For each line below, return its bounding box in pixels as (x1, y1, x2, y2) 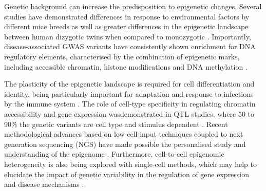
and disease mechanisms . (4, 179, 84, 189)
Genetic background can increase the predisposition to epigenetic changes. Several (4, 1, 262, 11)
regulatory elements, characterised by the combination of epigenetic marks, (4, 51, 240, 61)
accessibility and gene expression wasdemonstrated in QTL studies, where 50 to (4, 108, 254, 119)
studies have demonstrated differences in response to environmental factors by (4, 11, 250, 22)
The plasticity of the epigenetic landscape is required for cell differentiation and (4, 78, 255, 89)
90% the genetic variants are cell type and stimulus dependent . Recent (4, 118, 228, 129)
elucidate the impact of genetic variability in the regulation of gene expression (4, 168, 250, 179)
